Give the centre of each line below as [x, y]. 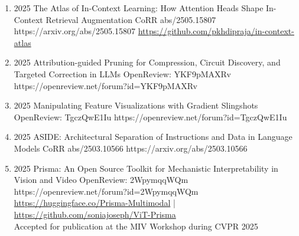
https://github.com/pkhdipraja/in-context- [216, 31]
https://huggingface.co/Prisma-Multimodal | [95, 203]
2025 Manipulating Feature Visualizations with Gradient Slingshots [136, 105]
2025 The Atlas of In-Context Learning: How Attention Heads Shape [139, 8]
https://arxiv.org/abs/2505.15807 [75, 31]
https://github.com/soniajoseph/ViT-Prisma [95, 214]
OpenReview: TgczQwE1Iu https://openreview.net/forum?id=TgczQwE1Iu [150, 117]
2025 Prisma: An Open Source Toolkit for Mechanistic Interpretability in [146, 168]
